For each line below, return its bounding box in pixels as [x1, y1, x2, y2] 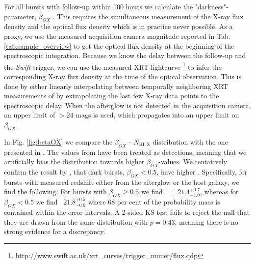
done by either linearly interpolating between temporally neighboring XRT [4, 81, 229, 91]
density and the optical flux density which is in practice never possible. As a [4, 21, 233, 31]
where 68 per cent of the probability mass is [88, 197, 220, 207]
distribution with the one [153, 136, 228, 147]
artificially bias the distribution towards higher [4, 156, 145, 167]
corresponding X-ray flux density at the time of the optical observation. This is [4, 71, 241, 82]
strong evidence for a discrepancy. [4, 226, 105, 236]
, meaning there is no [175, 216, 238, 227]
